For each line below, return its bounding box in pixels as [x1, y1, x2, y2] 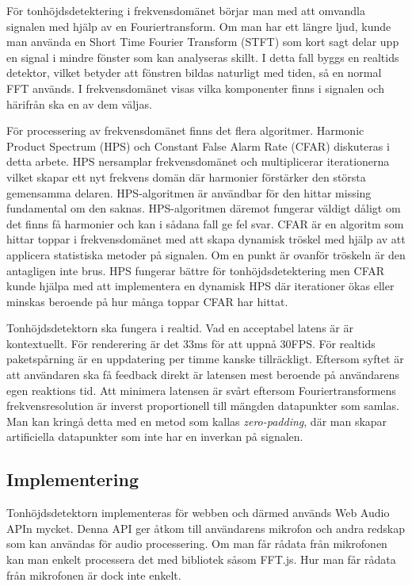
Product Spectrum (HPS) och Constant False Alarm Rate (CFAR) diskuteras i [6, 137, 390, 154]
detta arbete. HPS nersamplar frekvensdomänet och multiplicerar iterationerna [6, 153, 390, 170]
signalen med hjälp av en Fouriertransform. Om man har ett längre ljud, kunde [6, 17, 391, 34]
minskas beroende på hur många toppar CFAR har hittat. [6, 293, 288, 309]
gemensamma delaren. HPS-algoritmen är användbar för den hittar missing [6, 184, 372, 201]
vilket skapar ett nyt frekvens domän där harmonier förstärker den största [6, 168, 366, 185]
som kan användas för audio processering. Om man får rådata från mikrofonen [6, 535, 387, 552]
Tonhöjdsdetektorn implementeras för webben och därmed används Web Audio [6, 504, 390, 521]
